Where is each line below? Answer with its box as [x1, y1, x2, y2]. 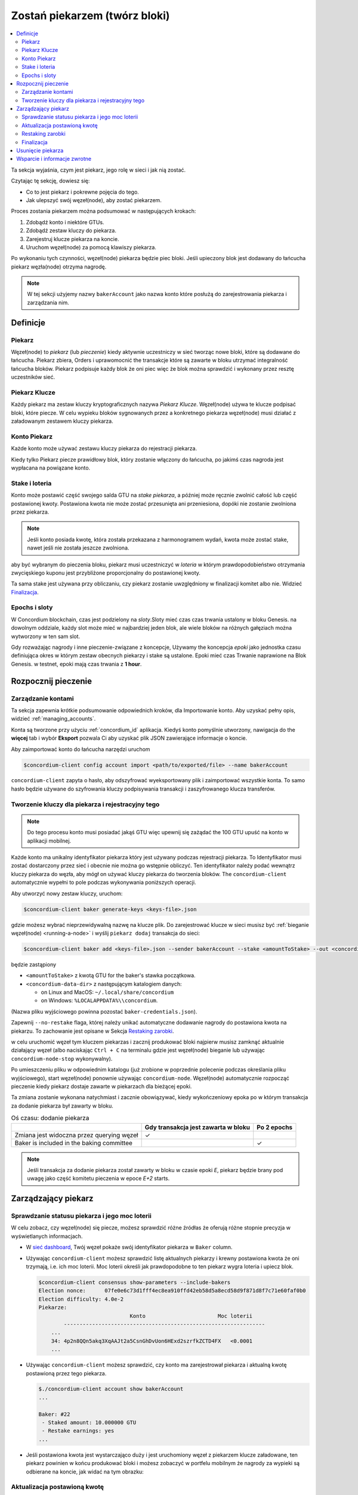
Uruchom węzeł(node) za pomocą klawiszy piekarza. [26, 243, 156, 251]
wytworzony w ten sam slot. [11, 633, 81, 640]
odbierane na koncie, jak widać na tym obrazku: [26, 1468, 144, 1475]
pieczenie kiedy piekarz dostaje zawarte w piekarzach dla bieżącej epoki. [11, 1082, 192, 1090]
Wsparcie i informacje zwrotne [16, 155, 92, 163]
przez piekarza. [11, 508, 50, 515]
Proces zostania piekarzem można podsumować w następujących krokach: [11, 208, 196, 215]
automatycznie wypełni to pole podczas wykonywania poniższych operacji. [11, 879, 196, 886]
